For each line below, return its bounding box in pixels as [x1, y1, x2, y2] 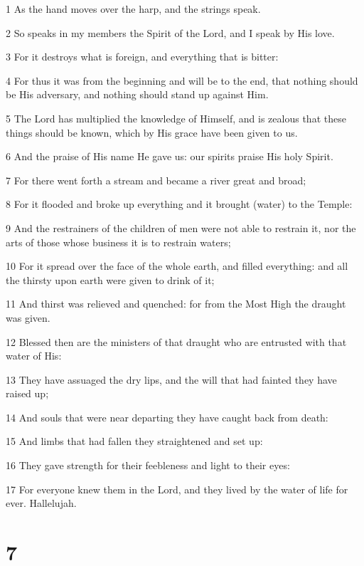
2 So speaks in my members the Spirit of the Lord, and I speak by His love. [6, 25, 335, 40]
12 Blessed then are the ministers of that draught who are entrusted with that [6, 334, 347, 349]
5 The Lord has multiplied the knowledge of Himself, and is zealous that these [6, 110, 346, 125]
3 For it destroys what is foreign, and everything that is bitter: [6, 49, 279, 64]
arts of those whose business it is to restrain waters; [6, 234, 231, 249]
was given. [6, 310, 50, 325]
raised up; [6, 386, 49, 401]
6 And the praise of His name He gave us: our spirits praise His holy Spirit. [6, 149, 333, 164]
